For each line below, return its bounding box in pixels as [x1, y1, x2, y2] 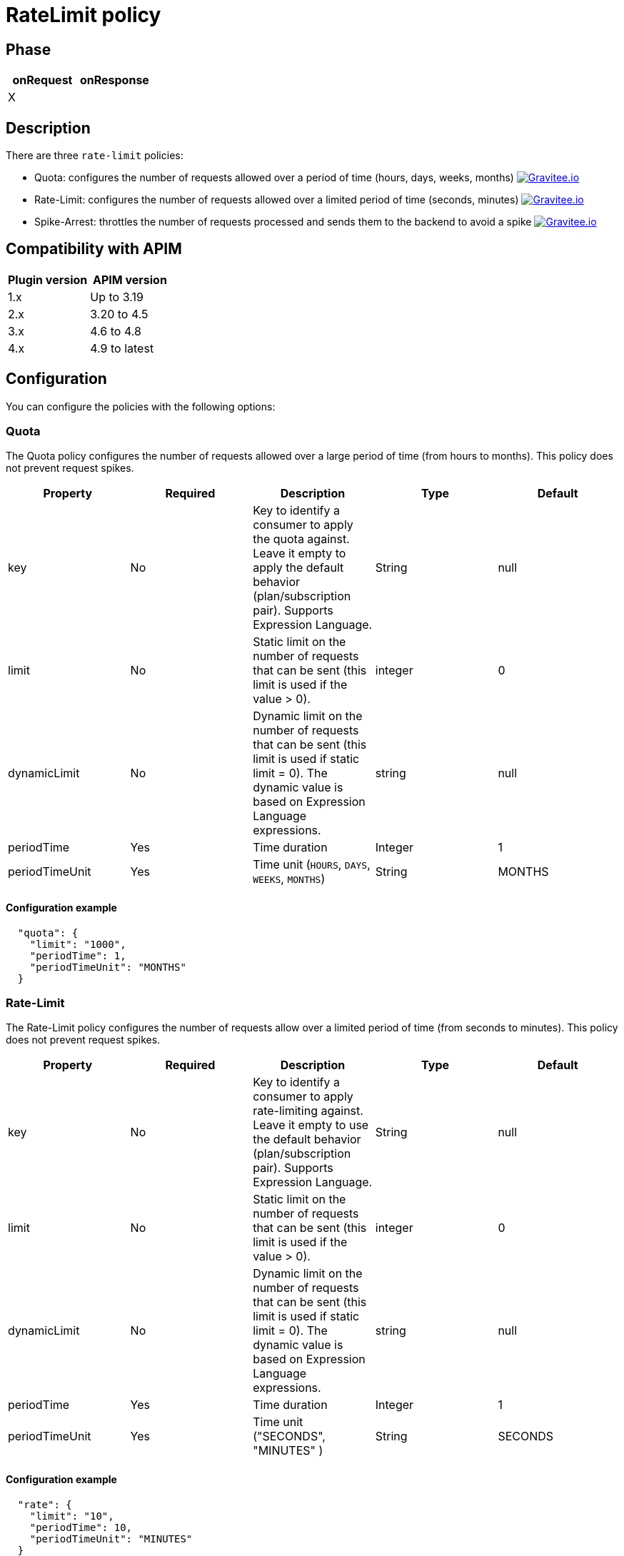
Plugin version [8, 272, 88, 287]
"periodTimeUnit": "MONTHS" [29, 961, 186, 973]
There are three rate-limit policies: [6, 149, 183, 162]
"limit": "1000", [29, 938, 126, 950]
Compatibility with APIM [6, 240, 182, 258]
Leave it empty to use [253, 1118, 369, 1133]
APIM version [92, 272, 167, 287]
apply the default [253, 560, 344, 575]
